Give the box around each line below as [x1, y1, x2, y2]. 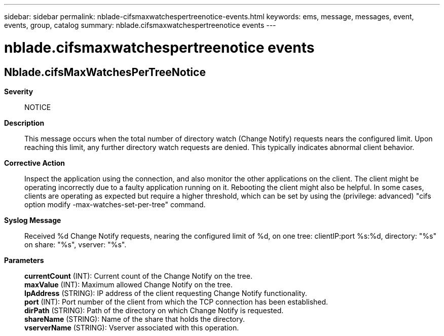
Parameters [4, 255, 44, 265]
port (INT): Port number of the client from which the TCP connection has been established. [24, 297, 328, 306]
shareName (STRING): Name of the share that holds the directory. [24, 314, 245, 323]
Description [4, 118, 45, 127]
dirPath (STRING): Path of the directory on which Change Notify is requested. [24, 306, 284, 315]
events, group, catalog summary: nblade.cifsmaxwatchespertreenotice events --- [4, 21, 276, 29]
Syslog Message [4, 215, 61, 225]
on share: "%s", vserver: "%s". [24, 240, 127, 249]
